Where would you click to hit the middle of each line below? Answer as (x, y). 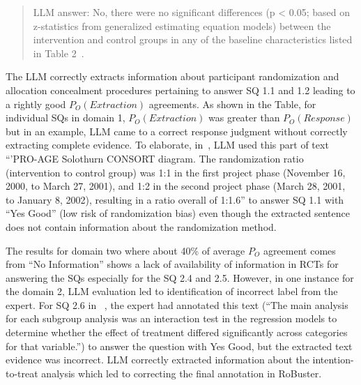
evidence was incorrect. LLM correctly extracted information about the (158, 360)
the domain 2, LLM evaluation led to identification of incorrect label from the (172, 291)
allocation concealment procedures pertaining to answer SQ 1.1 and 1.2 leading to (180, 90)
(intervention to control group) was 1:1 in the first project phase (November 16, (176, 172)
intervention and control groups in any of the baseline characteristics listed (193, 39)
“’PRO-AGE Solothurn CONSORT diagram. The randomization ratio (155, 158)
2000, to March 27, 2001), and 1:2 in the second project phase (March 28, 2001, (176, 186)
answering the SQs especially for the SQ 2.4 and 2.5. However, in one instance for (180, 277)
